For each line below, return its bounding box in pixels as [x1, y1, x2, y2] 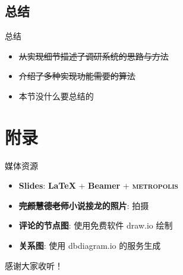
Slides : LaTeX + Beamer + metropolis [18, 179, 178, 192]
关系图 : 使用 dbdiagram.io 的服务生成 [18, 239, 161, 252]
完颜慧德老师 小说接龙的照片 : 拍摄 [18, 199, 149, 211]
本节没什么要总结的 [18, 89, 94, 102]
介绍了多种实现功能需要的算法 [18, 70, 135, 82]
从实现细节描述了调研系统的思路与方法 [18, 49, 169, 62]
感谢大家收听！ [5, 259, 63, 271]
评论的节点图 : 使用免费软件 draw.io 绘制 [18, 219, 173, 232]
